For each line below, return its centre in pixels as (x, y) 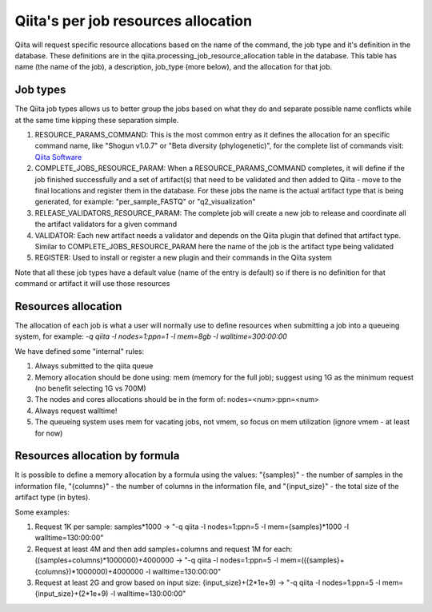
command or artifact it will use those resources (92, 284)
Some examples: (42, 512)
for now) (49, 433)
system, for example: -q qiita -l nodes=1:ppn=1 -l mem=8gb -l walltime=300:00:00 (151, 336)
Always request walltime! (76, 411)
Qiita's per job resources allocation (133, 21)
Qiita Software (58, 157)
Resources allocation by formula (97, 456)
